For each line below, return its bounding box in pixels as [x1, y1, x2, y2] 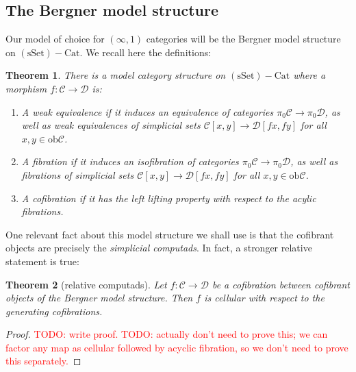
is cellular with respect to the [204, 290, 325, 305]
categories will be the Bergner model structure [146, 32, 341, 46]
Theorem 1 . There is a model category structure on [5, 68, 226, 82]
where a [293, 68, 326, 82]
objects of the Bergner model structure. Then [5, 290, 193, 305]
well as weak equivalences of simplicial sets [21, 118, 201, 132]
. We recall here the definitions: [79, 45, 212, 59]
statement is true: [5, 253, 79, 268]
